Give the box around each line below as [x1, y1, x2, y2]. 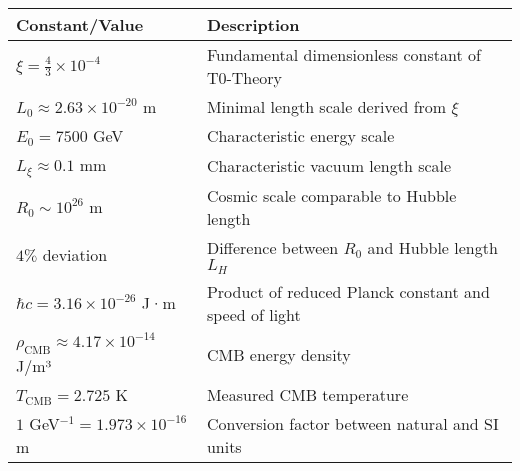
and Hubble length [367, 235, 498, 259]
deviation [42, 243, 108, 267]
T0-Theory [206, 66, 283, 89]
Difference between [206, 235, 339, 259]
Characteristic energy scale [206, 124, 395, 147]
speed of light [206, 302, 301, 326]
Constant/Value [16, 13, 144, 36]
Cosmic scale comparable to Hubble [206, 183, 457, 207]
